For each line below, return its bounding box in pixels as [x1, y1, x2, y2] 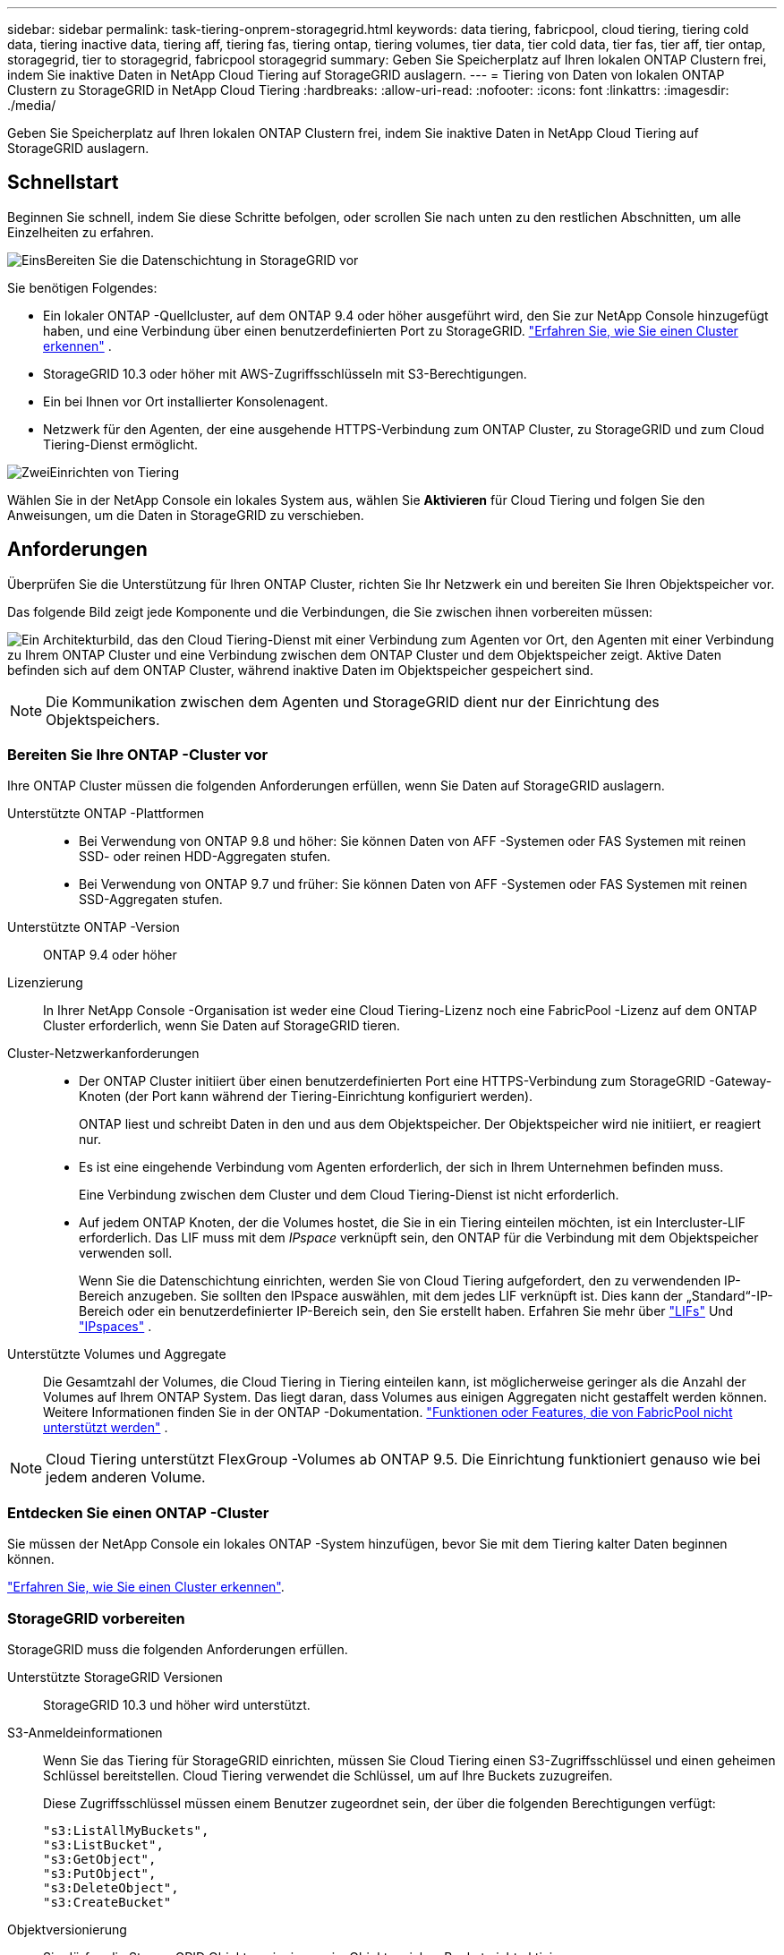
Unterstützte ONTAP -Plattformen [7, 806, 205, 822]
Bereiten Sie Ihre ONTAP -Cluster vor [7, 746, 268, 764]
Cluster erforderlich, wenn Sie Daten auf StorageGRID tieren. [43, 1018, 401, 1034]
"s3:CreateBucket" [43, 1894, 172, 1909]
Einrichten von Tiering [49, 464, 179, 480]
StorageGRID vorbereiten [7, 1609, 185, 1627]
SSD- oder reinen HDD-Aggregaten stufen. [79, 849, 331, 865]
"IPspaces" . [79, 1319, 152, 1335]
